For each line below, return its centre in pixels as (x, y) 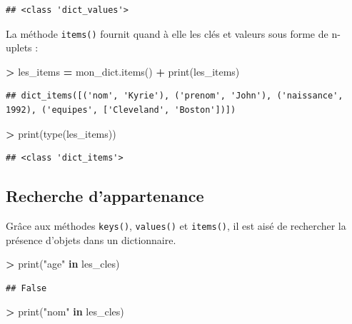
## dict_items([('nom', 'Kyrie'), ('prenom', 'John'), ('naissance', (175, 96)
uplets (19, 47)
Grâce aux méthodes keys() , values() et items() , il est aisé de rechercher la (176, 226)
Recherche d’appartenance (105, 196)
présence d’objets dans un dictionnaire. (91, 239)
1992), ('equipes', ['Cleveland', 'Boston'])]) (121, 110)
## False (26, 288)
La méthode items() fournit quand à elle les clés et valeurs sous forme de (167, 33)
